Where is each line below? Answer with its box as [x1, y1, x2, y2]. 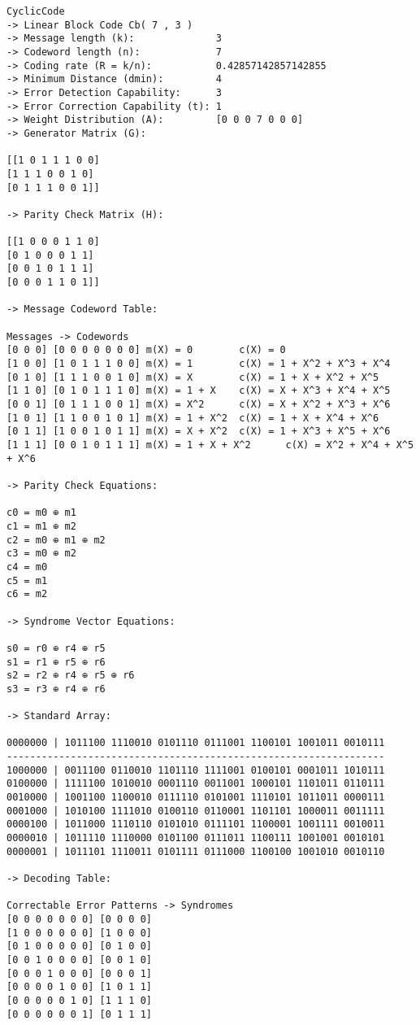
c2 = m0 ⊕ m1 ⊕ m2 [6, 534, 106, 546]
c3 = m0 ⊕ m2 [6, 547, 76, 560]
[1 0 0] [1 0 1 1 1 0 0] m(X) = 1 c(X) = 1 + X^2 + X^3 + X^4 [6, 358, 391, 370]
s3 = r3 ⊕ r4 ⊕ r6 [6, 683, 106, 695]
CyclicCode [6, 6, 65, 17]
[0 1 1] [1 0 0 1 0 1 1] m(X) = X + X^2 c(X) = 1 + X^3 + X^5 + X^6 [6, 425, 391, 438]
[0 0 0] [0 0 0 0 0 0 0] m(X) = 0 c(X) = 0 [6, 344, 286, 356]
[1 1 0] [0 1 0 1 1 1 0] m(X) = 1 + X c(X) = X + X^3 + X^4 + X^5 [6, 385, 391, 397]
